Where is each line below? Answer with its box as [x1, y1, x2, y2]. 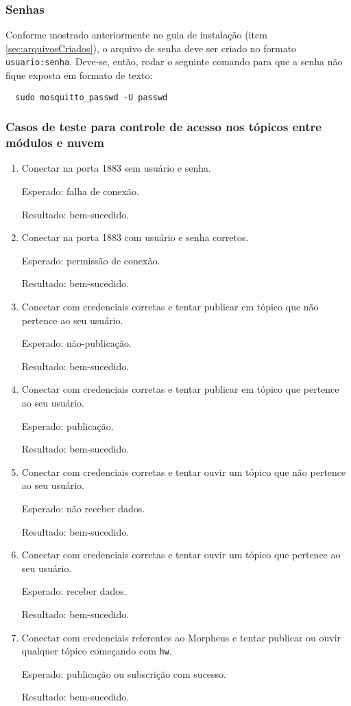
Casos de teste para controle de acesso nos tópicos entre [5, 118, 322, 135]
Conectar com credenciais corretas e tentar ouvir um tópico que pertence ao [21, 547, 341, 562]
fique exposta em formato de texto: [5, 68, 153, 82]
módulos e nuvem [5, 134, 104, 151]
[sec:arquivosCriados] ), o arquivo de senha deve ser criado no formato [5, 41, 297, 55]
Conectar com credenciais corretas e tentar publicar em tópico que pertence [21, 382, 339, 396]
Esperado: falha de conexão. [21, 184, 139, 198]
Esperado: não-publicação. [21, 336, 132, 350]
